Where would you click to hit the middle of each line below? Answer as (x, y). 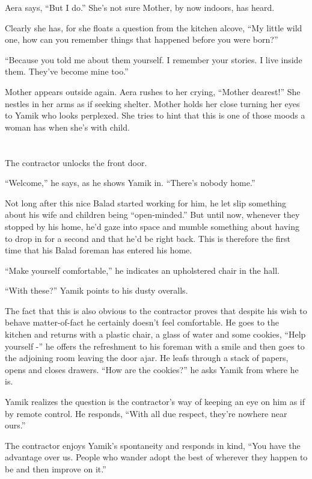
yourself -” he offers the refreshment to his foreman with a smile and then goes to (155, 346)
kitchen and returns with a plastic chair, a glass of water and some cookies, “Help (155, 334)
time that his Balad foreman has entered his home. (99, 250)
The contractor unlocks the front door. (76, 162)
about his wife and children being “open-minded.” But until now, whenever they (152, 215)
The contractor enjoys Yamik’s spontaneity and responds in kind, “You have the (153, 445)
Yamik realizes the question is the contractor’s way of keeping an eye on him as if (155, 402)
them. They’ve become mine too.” (67, 71)
